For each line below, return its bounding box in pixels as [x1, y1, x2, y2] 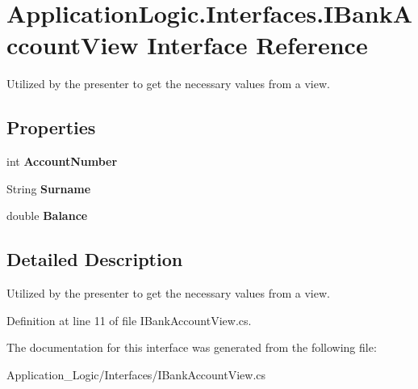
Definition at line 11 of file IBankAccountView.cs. [6, 311, 252, 328]
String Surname [6, 180, 91, 197]
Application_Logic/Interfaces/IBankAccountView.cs [6, 366, 266, 383]
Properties [6, 115, 96, 140]
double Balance [6, 207, 88, 224]
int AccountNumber [6, 153, 118, 170]
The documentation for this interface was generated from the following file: [6, 339, 377, 356]
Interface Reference [147, 28, 368, 61]
